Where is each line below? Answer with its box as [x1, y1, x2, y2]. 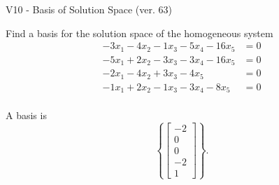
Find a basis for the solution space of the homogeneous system [6, 25, 273, 40]
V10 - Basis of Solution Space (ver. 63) [6, 2, 172, 16]
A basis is [6, 108, 47, 123]
